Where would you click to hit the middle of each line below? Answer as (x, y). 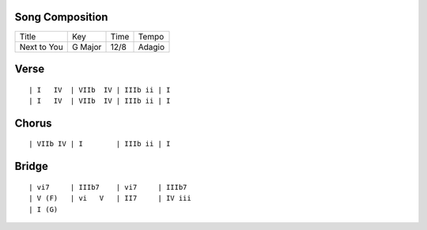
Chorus (33, 123)
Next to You (41, 47)
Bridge (32, 166)
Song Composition (61, 17)
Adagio (151, 47)
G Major (87, 47)
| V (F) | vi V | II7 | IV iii (110, 198)
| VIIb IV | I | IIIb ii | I (100, 144)
